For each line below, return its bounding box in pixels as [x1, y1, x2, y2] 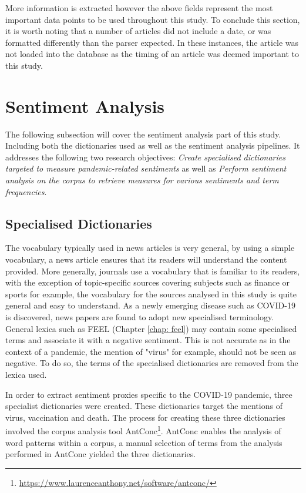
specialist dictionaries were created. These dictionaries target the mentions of [5, 400, 283, 412]
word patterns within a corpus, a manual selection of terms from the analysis [5, 436, 283, 448]
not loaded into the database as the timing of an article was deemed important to [5, 48, 300, 60]
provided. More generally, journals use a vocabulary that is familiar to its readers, [5, 264, 300, 277]
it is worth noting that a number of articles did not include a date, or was [5, 25, 271, 37]
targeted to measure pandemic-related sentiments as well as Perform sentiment [5, 162, 287, 175]
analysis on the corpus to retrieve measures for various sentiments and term [5, 174, 279, 186]
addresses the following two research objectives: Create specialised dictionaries [5, 150, 285, 163]
